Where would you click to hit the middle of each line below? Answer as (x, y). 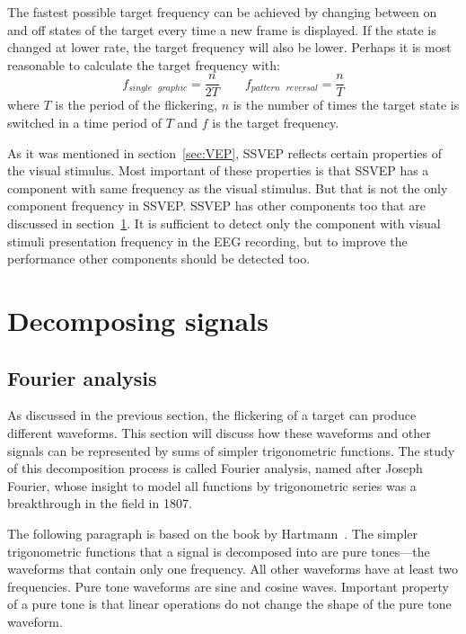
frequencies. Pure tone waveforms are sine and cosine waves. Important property (228, 586)
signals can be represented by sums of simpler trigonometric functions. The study (231, 450)
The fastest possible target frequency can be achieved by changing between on (222, 12)
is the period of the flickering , (136, 105)
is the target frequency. (276, 123)
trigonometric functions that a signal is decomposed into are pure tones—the (219, 551)
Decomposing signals (138, 320)
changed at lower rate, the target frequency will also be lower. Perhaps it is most (229, 47)
